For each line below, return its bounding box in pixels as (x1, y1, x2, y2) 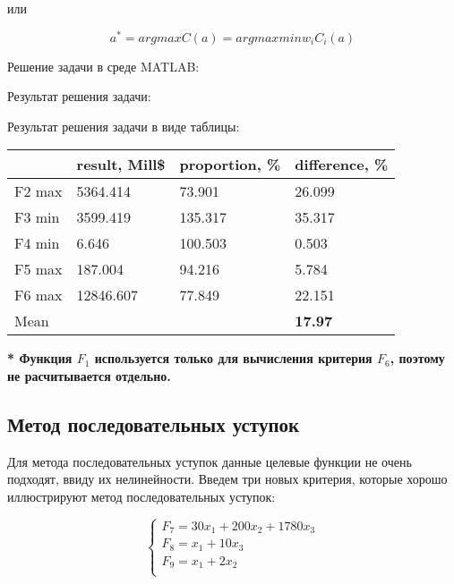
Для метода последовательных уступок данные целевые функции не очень (7, 452, 412, 470)
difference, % (295, 154, 389, 175)
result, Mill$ (76, 154, 166, 175)
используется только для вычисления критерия (94, 349, 373, 368)
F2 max (14, 181, 63, 202)
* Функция (7, 349, 73, 368)
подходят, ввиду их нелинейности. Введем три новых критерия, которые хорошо (7, 470, 448, 488)
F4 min (14, 233, 60, 254)
